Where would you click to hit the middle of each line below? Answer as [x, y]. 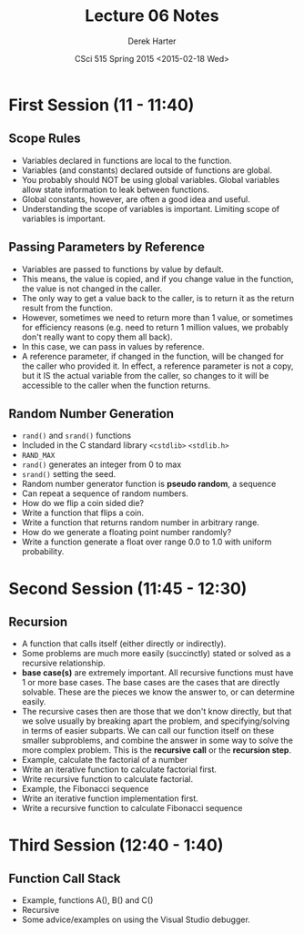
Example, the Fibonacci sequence [85, 789]
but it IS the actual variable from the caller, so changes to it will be [145, 375]
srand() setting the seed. [69, 474]
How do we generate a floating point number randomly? [127, 533]
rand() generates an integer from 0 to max [101, 464]
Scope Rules [45, 139]
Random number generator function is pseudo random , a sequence [149, 484]
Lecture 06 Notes [152, 16]
